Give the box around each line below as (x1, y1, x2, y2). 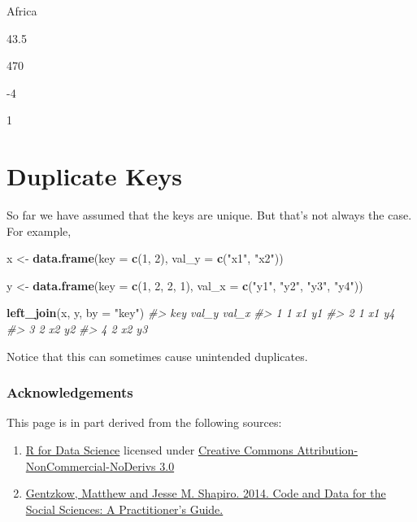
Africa (7, 2, 37, 19)
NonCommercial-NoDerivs (25, 457, 156, 474)
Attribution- (297, 442, 358, 459)
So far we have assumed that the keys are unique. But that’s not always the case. (7, 207, 412, 224)
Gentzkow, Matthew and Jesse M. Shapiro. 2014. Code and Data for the (25, 485, 386, 502)
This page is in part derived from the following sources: (7, 414, 282, 431)
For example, (7, 222, 72, 239)
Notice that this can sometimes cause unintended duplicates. (7, 347, 308, 364)
